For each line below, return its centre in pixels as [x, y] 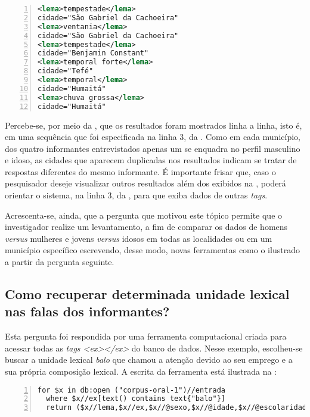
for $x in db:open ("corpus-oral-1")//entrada [131, 390]
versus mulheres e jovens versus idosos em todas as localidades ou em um [139, 238]
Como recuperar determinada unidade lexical [147, 294]
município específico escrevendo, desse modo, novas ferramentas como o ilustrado [152, 250]
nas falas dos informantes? [87, 311]
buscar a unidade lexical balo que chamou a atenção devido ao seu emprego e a [149, 360]
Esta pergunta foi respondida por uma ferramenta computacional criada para [146, 336]
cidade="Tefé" [66, 71]
